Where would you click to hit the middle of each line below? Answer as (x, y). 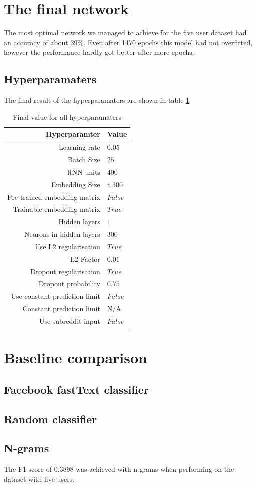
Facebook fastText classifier (76, 389)
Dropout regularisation (65, 271)
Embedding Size (76, 184)
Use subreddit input (70, 321)
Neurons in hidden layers (62, 234)
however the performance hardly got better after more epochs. (99, 52)
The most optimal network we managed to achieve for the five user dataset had (125, 33)
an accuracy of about (36, 42)
